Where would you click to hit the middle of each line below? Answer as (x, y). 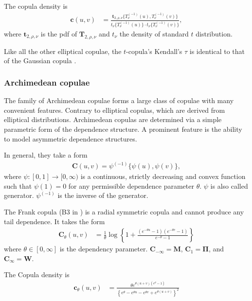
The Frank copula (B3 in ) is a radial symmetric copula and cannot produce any (124, 212)
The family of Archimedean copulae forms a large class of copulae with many (119, 100)
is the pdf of (59, 34)
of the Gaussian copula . (40, 61)
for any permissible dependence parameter (131, 186)
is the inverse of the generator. (103, 195)
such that (18, 186)
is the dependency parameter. (104, 249)
